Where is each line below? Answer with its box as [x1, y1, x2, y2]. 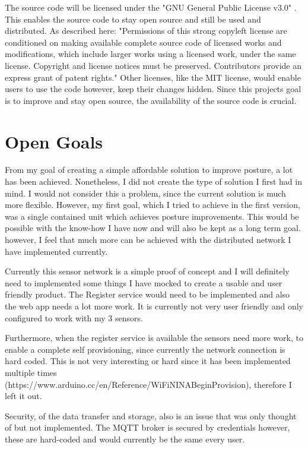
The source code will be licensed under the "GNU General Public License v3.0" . [5, 1, 297, 13]
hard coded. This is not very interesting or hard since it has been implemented [5, 355, 291, 367]
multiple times [5, 366, 57, 378]
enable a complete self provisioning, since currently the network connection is [5, 343, 285, 355]
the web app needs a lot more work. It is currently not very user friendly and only [5, 300, 303, 312]
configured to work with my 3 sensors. [5, 311, 143, 324]
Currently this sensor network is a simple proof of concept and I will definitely [5, 265, 290, 277]
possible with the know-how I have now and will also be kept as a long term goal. [5, 222, 301, 234]
